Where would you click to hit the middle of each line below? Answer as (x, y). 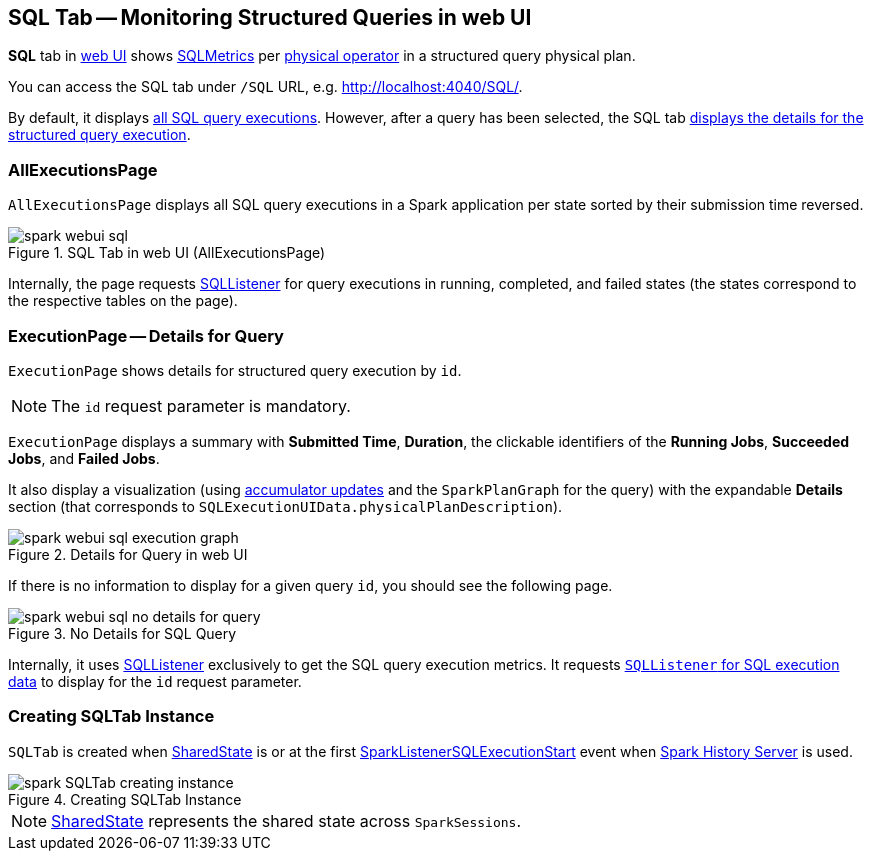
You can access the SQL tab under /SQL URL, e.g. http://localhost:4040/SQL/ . (265, 87)
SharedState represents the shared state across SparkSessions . (286, 820)
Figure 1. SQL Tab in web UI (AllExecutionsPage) (167, 253)
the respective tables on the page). (123, 301)
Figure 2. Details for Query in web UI (128, 554)
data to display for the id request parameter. (155, 681)
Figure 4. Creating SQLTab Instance (125, 799)
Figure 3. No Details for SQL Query (122, 633)
